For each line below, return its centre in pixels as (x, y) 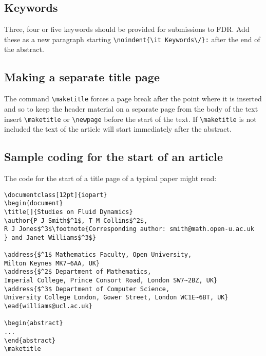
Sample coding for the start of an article (114, 157)
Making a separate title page (82, 77)
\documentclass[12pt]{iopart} (56, 195)
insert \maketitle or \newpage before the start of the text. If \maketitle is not (130, 119)
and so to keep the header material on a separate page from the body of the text (131, 108)
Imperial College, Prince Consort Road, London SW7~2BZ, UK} (111, 281)
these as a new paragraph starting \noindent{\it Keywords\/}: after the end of (132, 39)
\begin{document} (34, 203)
